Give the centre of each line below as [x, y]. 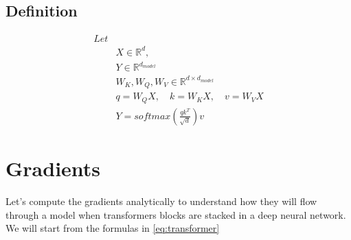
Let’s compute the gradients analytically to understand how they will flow [161, 201]
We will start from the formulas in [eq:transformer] [113, 228]
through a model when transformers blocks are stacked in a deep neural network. [176, 214]
